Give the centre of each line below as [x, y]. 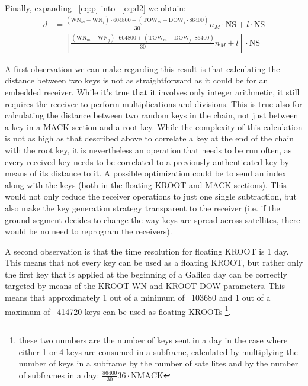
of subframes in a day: [59, 374]
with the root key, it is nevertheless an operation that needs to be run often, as [148, 149]
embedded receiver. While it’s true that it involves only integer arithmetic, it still [152, 91]
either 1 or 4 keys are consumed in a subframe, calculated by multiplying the [158, 351]
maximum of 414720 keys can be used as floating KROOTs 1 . [118, 310]
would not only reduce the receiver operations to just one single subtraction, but [151, 196]
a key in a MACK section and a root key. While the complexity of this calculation [154, 126]
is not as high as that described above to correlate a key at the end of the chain [150, 138]
